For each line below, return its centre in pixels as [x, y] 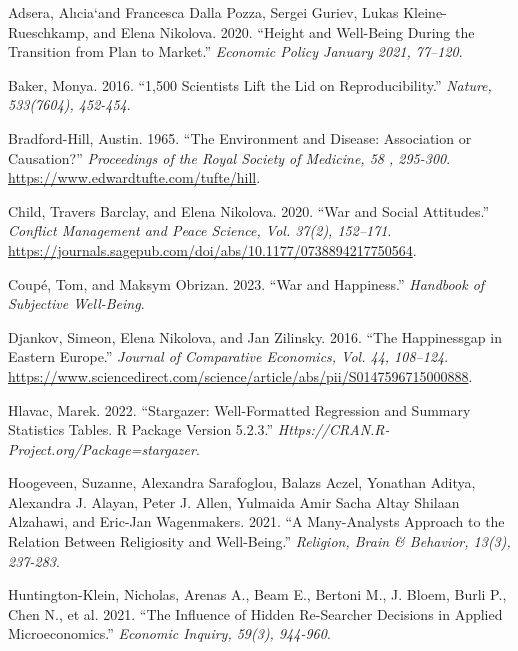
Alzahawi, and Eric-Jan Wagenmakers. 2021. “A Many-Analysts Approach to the [256, 521]
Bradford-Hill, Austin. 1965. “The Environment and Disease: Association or [240, 137]
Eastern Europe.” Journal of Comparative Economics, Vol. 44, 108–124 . [228, 356]
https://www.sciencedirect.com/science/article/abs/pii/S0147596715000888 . [240, 375]
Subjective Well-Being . [76, 303]
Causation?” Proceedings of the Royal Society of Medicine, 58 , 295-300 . [229, 157]
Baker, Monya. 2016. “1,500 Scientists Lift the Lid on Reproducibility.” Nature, [250, 84]
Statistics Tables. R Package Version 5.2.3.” [141, 429]
